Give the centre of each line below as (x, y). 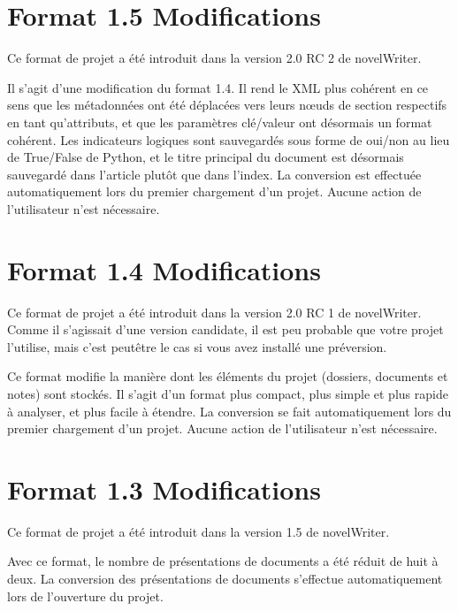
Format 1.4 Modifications (164, 269)
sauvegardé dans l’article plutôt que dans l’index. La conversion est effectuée (214, 174)
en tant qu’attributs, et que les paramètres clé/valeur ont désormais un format (220, 122)
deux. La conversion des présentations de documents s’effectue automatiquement (225, 579)
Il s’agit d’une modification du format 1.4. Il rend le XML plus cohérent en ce (218, 87)
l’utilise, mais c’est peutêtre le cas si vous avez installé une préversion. (197, 346)
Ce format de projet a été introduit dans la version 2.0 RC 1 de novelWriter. (214, 312)
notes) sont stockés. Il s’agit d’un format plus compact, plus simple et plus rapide (228, 393)
